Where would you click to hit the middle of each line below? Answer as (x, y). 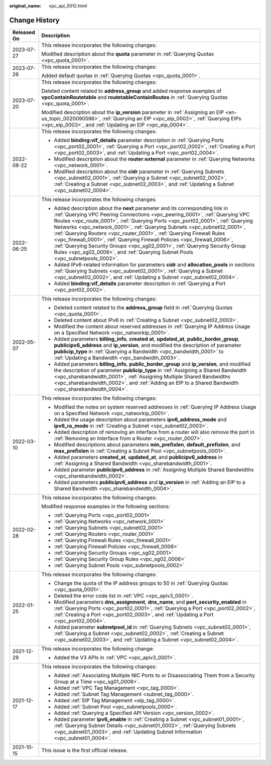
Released (24, 32)
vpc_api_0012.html (68, 6)
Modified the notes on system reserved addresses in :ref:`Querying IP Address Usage (155, 407)
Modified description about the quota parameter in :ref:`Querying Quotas (128, 54)
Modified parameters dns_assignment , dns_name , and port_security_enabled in (150, 602)
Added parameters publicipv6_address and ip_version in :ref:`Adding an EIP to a (150, 482)
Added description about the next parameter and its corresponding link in (141, 208)
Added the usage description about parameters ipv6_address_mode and (140, 419)
